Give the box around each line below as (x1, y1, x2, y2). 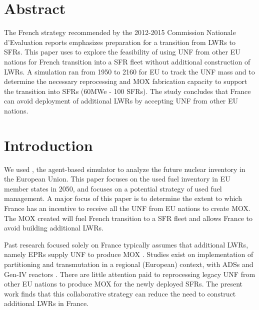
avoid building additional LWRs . (4, 222, 103, 233)
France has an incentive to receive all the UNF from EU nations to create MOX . (4, 202, 250, 213)
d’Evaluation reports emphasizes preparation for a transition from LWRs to (4, 36, 235, 47)
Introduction (4, 134, 93, 155)
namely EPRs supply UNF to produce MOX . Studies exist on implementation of (4, 249, 253, 259)
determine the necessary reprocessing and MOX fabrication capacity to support (4, 76, 247, 86)
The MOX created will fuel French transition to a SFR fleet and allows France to (4, 212, 252, 223)
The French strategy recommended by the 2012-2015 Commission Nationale (4, 27, 236, 37)
